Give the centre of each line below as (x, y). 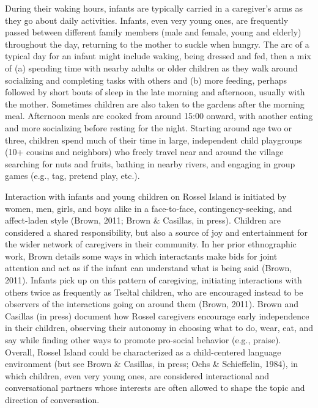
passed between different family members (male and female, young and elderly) (153, 32)
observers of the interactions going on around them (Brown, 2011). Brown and (152, 304)
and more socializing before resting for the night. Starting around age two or (149, 127)
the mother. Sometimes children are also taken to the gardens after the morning (155, 104)
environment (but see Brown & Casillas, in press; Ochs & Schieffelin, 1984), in (152, 364)
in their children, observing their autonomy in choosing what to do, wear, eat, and (159, 328)
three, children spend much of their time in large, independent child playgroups (153, 140)
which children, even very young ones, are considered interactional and (137, 375)
